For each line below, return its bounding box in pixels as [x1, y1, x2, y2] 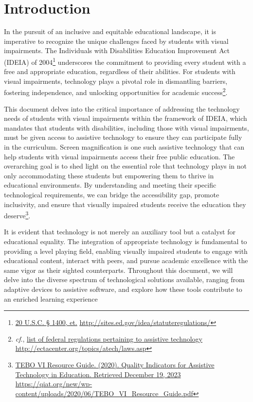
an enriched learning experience [4, 293, 98, 304]
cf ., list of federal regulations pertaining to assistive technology [15, 333, 203, 344]
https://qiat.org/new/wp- [15, 379, 92, 389]
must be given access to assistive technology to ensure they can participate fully [4, 132, 242, 142]
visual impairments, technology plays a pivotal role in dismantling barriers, [4, 76, 228, 86]
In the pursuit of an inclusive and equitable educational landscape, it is [4, 26, 216, 37]
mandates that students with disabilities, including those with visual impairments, [4, 122, 249, 133]
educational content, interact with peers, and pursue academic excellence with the [4, 255, 248, 266]
